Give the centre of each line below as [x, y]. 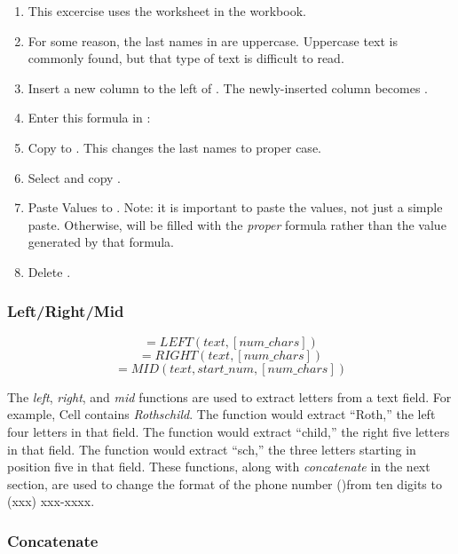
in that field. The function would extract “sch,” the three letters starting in [212, 449]
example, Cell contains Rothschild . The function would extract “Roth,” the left [221, 414]
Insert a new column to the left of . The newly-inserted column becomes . [228, 87]
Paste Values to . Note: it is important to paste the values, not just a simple [235, 207]
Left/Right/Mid [66, 311]
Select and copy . [75, 177]
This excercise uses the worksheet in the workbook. [167, 11]
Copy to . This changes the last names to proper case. [174, 147]
